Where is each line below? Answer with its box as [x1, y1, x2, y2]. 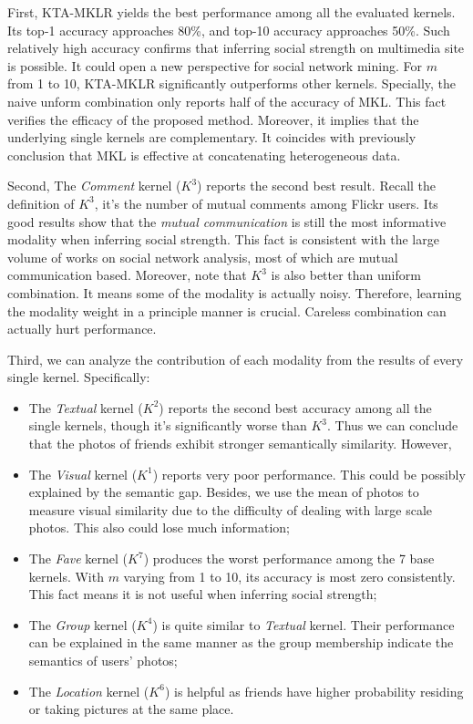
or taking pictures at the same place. [28, 699, 234, 719]
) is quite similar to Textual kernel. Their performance [152, 615, 455, 634]
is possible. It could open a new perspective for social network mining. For [7, 56, 422, 75]
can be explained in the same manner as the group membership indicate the [28, 633, 454, 652]
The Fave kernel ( [28, 549, 129, 568]
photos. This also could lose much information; [28, 518, 290, 537]
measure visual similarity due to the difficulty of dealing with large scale [28, 500, 432, 519]
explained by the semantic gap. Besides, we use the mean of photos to [28, 482, 419, 502]
